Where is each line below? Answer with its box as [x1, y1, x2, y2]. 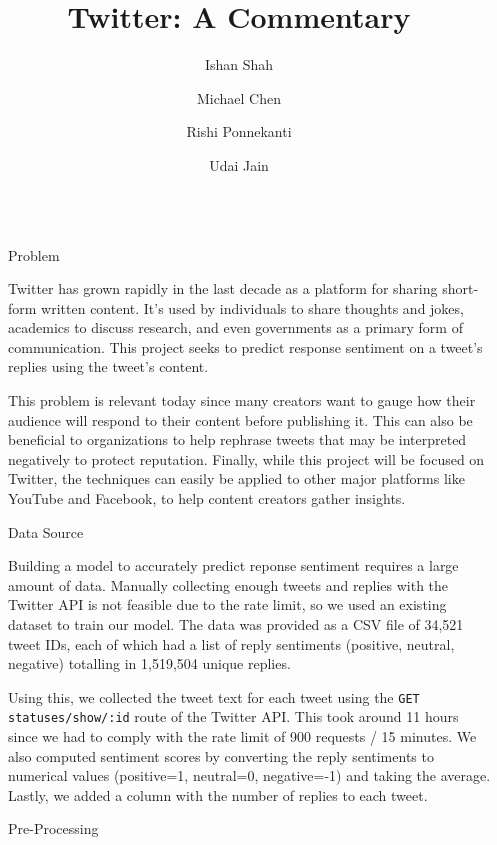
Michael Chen [197, 87, 281, 108]
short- [442, 278, 479, 299]
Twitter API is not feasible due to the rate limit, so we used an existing [8, 594, 447, 615]
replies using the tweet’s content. [8, 356, 209, 377]
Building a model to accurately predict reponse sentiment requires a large [8, 555, 459, 576]
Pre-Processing [8, 818, 99, 839]
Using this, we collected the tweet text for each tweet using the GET [8, 686, 420, 707]
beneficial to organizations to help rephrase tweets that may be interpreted [8, 429, 467, 450]
